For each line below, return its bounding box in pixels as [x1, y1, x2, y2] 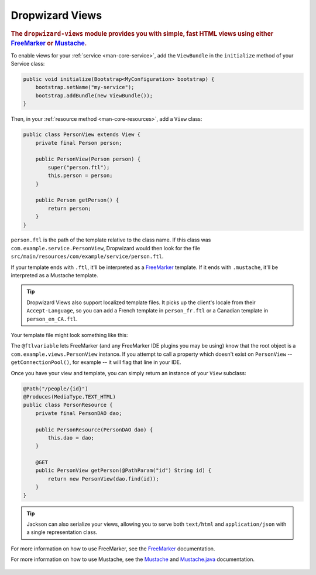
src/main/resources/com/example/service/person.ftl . [11, 253, 164, 260]
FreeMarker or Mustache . [11, 39, 87, 47]
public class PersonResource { [23, 402, 114, 409]
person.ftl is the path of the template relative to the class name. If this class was [11, 236, 211, 243]
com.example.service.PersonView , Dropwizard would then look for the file [11, 244, 200, 251]
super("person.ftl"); [47, 164, 110, 171]
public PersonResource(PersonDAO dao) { [35, 426, 153, 433]
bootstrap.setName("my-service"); [35, 84, 135, 91]
